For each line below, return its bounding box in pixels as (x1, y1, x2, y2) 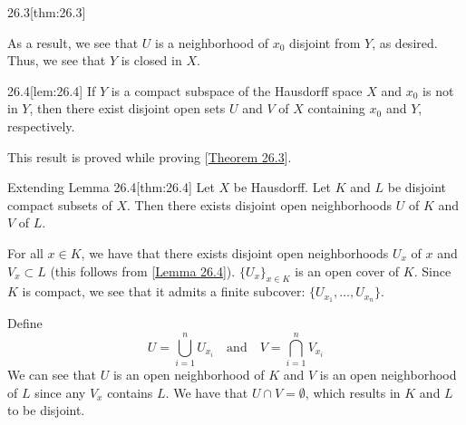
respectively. (7, 116, 75, 135)
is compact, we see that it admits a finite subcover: (22, 282, 306, 301)
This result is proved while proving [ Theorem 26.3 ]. (7, 147, 292, 166)
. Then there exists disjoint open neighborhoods (126, 195, 393, 214)
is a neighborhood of (155, 33, 268, 52)
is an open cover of (295, 261, 400, 280)
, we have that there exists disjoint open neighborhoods (81, 243, 389, 262)
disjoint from (289, 33, 361, 52)
